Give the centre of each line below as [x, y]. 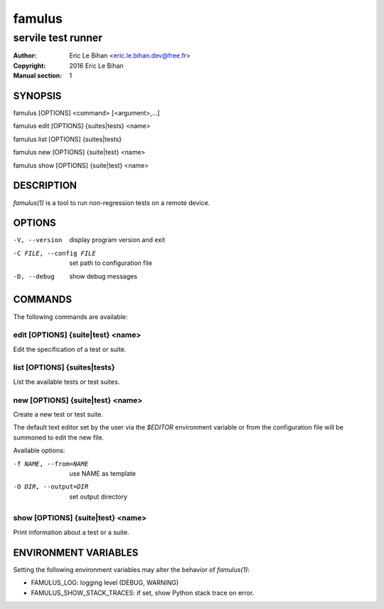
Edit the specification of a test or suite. [70, 349]
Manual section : [38, 76]
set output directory [98, 496]
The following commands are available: [70, 316]
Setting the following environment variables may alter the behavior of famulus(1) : [132, 569]
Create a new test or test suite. [58, 414]
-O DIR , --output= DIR [51, 487]
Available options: [39, 451]
